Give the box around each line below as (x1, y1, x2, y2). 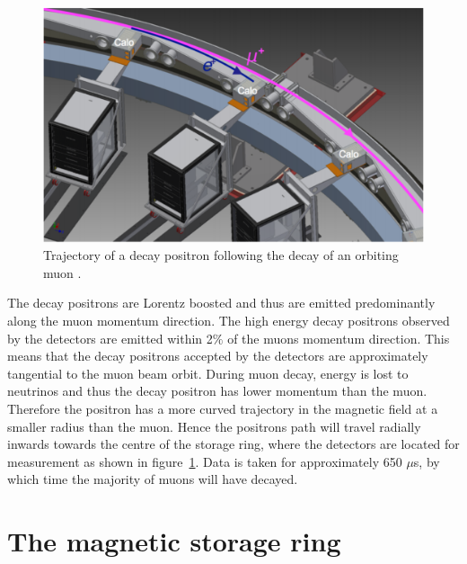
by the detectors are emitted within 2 (7, 328, 213, 347)
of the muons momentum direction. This (227, 328, 450, 347)
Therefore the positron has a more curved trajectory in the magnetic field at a (7, 399, 438, 418)
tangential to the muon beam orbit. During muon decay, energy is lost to (7, 363, 409, 382)
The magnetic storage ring (7, 523, 341, 560)
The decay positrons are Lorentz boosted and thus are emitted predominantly (7, 293, 436, 312)
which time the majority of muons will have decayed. (7, 470, 298, 488)
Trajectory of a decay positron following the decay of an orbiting (43, 246, 399, 264)
